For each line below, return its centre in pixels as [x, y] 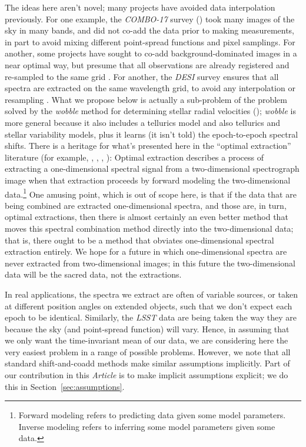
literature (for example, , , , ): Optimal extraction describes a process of [134, 157]
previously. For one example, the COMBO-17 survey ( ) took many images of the [150, 19]
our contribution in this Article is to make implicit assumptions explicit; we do [147, 375]
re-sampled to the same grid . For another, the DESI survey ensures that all [142, 76]
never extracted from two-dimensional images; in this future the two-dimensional [150, 263]
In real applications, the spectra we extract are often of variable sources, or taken [151, 294]
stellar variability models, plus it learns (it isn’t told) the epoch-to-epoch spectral [152, 134]
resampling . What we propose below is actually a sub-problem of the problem [146, 99]
